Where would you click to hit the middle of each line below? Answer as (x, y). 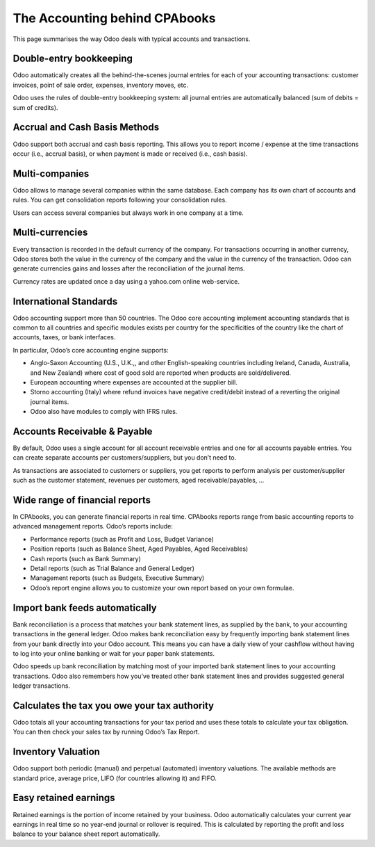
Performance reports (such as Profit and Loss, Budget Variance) (122, 539)
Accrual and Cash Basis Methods (86, 128)
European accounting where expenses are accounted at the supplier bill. (134, 382)
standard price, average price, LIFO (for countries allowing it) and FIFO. (115, 778)
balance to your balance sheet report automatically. (86, 834)
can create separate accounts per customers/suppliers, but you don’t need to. (125, 458)
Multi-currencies (50, 233)
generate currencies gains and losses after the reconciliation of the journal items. (129, 268)
